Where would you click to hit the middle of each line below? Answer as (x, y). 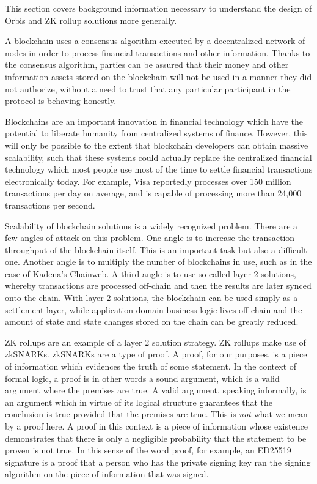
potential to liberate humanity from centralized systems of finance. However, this (156, 133)
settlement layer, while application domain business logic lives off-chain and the (154, 309)
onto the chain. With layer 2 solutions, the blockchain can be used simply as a (151, 298)
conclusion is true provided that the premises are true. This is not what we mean (156, 414)
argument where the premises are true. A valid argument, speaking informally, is (156, 390)
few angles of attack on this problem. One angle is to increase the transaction (150, 238)
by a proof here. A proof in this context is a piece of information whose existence (156, 426)
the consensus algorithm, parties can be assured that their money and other (147, 65)
